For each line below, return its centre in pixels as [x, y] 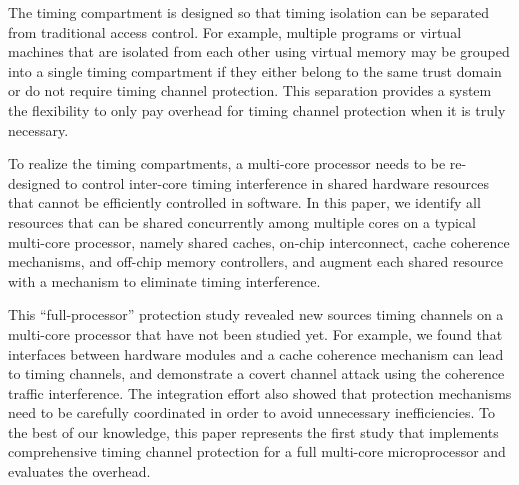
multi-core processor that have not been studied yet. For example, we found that [255, 333]
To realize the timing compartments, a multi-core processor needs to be [227, 163]
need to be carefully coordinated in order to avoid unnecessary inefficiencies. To [251, 412]
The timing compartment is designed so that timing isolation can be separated [249, 12]
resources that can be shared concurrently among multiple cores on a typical [242, 221]
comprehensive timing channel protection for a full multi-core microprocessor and [257, 451]
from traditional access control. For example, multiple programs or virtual [235, 31]
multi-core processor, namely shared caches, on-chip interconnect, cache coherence [259, 241]
